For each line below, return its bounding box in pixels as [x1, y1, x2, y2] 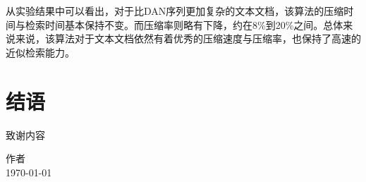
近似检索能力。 [6, 44, 75, 59]
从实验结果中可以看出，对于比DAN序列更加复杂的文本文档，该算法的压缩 [6, 4, 344, 18]
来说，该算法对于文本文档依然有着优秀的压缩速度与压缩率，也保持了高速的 [15, 31, 361, 46]
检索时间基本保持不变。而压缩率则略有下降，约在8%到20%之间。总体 [25, 17, 343, 32]
